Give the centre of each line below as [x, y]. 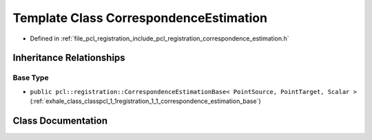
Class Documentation [60, 120]
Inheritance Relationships [69, 58]
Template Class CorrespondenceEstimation [140, 18]
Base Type [31, 78]
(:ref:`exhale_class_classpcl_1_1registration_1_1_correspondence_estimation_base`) [145, 101]
